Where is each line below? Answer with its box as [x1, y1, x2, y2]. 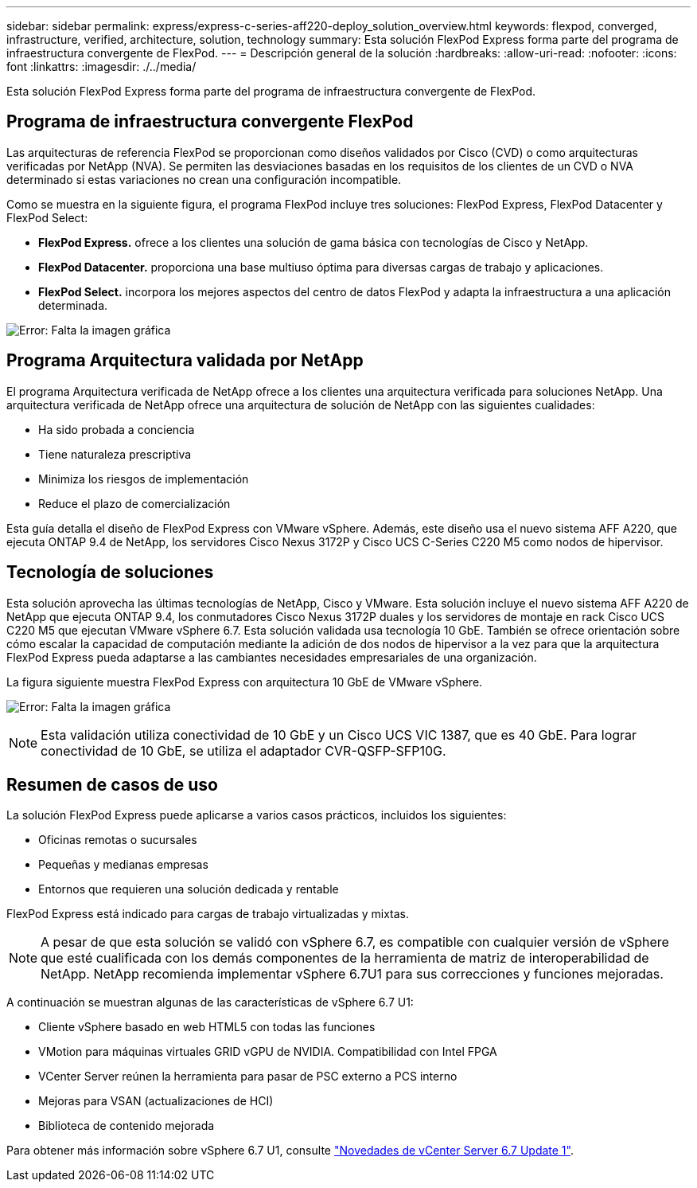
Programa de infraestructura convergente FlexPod [6, 111, 414, 132]
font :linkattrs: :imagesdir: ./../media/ [6, 60, 197, 73]
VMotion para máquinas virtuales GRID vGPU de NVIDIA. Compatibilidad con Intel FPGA [38, 1045, 497, 1059]
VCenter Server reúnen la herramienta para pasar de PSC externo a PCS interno [38, 1069, 458, 1084]
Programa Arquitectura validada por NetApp [6, 350, 364, 371]
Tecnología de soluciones [6, 562, 214, 583]
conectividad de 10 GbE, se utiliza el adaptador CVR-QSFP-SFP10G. [41, 742, 446, 759]
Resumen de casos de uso [6, 774, 218, 795]
